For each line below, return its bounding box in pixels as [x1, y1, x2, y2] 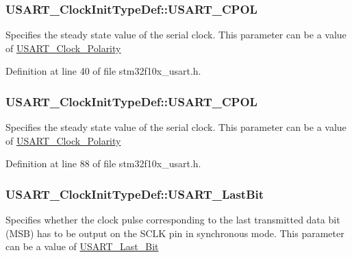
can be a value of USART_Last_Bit [5, 239, 159, 254]
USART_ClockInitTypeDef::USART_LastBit [5, 185, 264, 202]
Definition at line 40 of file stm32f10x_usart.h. [5, 64, 201, 78]
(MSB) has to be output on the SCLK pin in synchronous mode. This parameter [5, 225, 344, 240]
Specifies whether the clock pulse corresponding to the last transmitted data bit [5, 212, 340, 227]
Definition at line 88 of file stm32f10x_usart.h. [5, 156, 201, 171]
